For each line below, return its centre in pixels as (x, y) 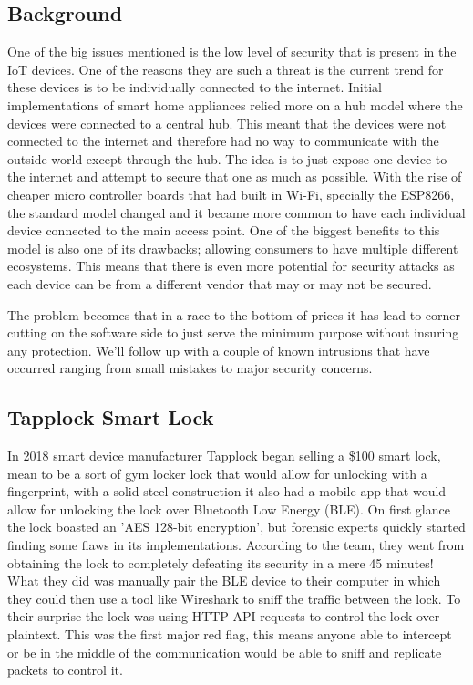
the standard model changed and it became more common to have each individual (236, 212)
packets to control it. (65, 670)
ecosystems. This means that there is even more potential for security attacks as (231, 266)
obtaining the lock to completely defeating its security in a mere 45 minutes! (221, 562)
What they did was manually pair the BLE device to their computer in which (224, 581)
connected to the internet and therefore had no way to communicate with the (223, 141)
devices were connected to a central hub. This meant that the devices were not (227, 123)
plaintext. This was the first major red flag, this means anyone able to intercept (230, 634)
